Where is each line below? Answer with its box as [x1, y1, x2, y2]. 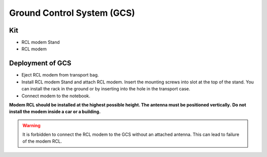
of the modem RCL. [22, 138, 62, 144]
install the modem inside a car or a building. [9, 109, 101, 115]
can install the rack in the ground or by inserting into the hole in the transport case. [21, 86, 190, 92]
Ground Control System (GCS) [9, 7, 135, 18]
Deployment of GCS [9, 59, 72, 68]
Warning [22, 122, 41, 128]
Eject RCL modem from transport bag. [21, 72, 99, 78]
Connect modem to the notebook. [21, 93, 90, 99]
